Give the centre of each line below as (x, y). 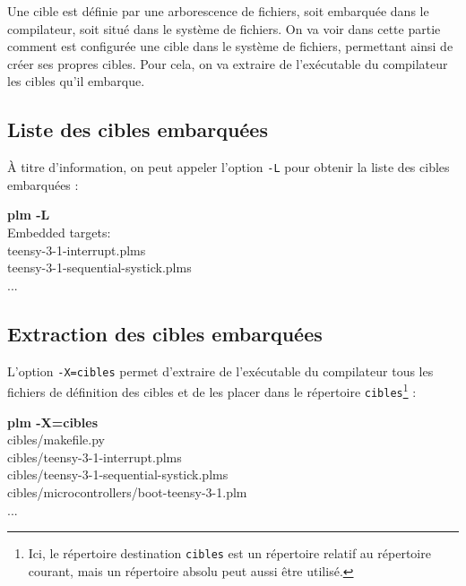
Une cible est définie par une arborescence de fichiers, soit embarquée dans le (218, 11)
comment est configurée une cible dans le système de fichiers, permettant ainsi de (230, 46)
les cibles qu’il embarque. (76, 81)
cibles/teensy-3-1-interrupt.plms (95, 457)
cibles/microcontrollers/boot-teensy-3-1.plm (127, 491)
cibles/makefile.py (56, 439)
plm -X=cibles (52, 422)
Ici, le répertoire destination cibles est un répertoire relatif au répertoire (229, 553)
